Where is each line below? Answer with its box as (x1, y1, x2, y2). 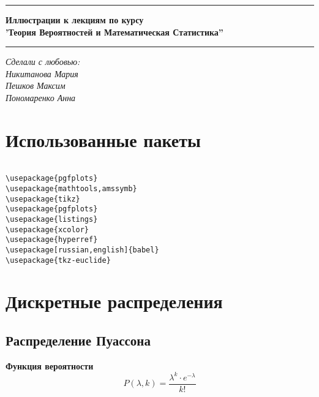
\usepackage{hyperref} (6, 235, 98, 244)
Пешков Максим (6, 79, 66, 92)
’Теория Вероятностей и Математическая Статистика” (6, 25, 223, 38)
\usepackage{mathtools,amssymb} (6, 184, 137, 193)
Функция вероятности (6, 359, 94, 372)
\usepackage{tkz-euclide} (6, 255, 111, 265)
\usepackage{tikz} (6, 194, 80, 203)
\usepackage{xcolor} (6, 225, 89, 234)
